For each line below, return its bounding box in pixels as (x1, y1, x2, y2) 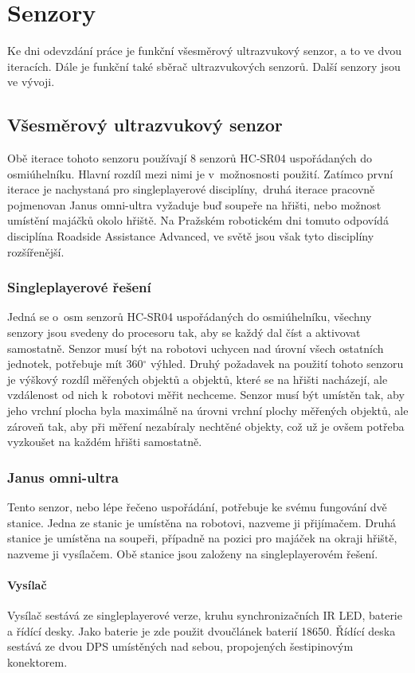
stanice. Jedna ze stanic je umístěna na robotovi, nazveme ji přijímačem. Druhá (7, 514, 396, 530)
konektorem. (7, 654, 68, 670)
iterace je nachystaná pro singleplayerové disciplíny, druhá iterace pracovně (7, 181, 375, 198)
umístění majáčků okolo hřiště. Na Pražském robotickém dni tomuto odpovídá (7, 212, 389, 229)
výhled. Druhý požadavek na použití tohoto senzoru (150, 355, 404, 372)
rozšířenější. (7, 243, 65, 260)
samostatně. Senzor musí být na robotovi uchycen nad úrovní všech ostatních (7, 339, 384, 356)
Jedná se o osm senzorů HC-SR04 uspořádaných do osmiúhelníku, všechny (7, 308, 372, 325)
